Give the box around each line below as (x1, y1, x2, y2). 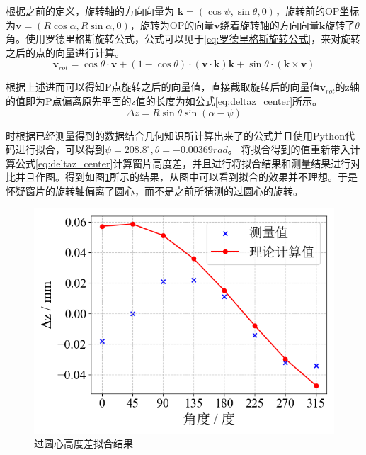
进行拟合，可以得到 (15, 142, 105, 157)
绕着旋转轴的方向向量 (219, 17, 319, 32)
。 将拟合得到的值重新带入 (227, 142, 350, 157)
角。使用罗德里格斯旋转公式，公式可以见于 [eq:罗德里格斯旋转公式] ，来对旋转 (6, 31, 361, 46)
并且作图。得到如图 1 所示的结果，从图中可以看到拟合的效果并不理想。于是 (15, 169, 358, 184)
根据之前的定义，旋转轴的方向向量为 (6, 4, 174, 18)
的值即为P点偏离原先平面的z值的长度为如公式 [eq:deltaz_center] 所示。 (6, 93, 323, 108)
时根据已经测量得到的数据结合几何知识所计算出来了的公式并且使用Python (6, 128, 345, 142)
